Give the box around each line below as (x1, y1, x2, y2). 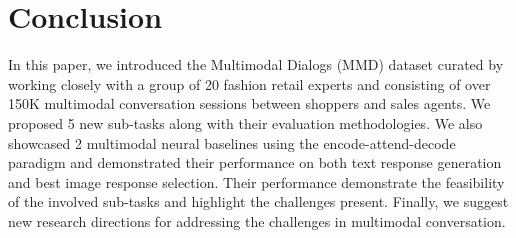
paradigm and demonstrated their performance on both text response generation (8, 152, 502, 173)
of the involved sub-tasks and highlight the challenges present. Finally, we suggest (8, 191, 509, 212)
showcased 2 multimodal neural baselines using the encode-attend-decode (8, 132, 456, 153)
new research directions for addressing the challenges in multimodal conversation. (8, 210, 506, 231)
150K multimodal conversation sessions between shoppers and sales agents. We (8, 93, 491, 114)
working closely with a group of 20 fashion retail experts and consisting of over (8, 73, 491, 94)
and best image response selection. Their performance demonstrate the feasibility (8, 171, 505, 192)
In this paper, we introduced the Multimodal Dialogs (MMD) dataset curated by (8, 54, 504, 75)
